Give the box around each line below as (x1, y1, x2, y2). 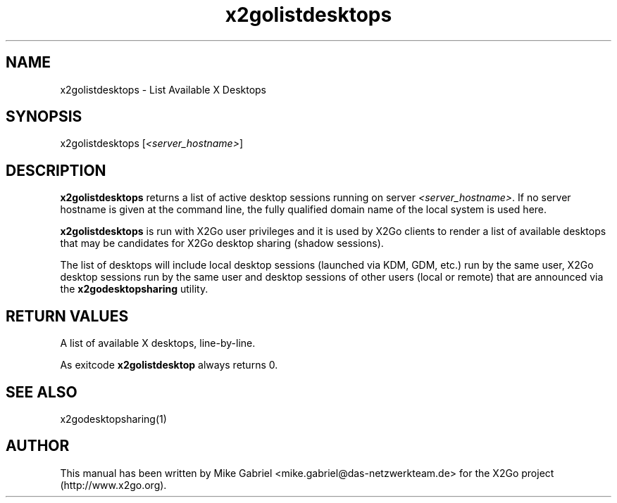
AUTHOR (6, 437, 70, 455)
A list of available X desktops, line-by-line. (60, 337, 256, 350)
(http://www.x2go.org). (60, 478, 167, 491)
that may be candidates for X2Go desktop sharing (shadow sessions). (60, 237, 384, 250)
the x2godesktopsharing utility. (60, 283, 208, 295)
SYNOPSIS (6, 108, 82, 126)
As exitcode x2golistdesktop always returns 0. (60, 359, 278, 371)
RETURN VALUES (6, 307, 129, 325)
